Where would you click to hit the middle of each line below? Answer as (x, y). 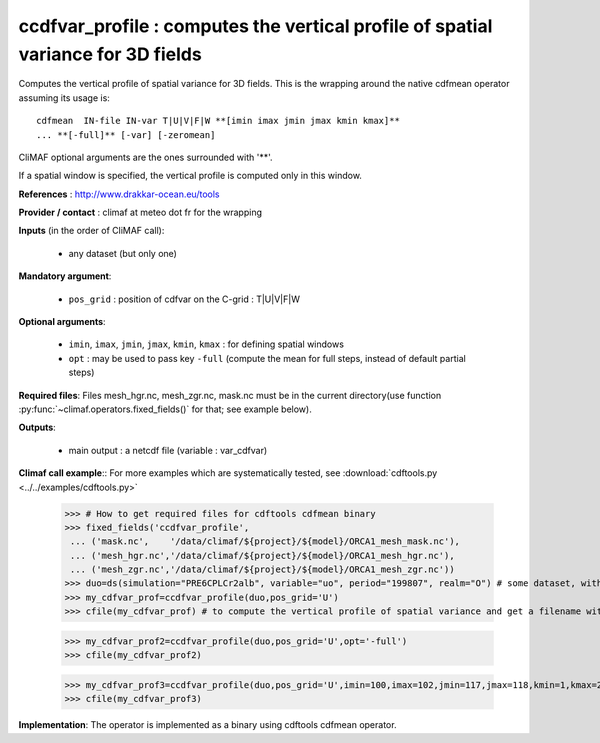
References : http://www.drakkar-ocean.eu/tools (119, 194)
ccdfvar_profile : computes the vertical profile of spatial (255, 26)
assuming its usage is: (64, 97)
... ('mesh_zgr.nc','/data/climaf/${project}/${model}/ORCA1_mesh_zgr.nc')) (262, 569)
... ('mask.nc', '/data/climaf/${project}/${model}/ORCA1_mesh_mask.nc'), (265, 541)
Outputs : (37, 427)
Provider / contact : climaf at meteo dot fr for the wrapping (140, 212)
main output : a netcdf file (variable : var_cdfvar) (168, 450)
